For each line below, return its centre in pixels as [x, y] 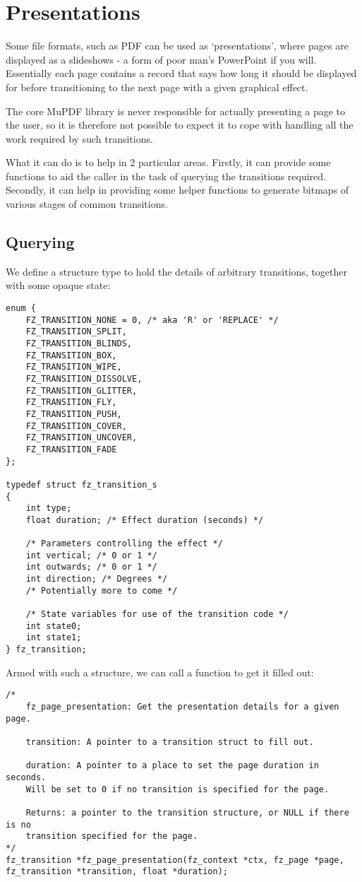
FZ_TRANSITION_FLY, [71, 402]
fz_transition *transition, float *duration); [117, 872]
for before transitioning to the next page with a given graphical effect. [157, 87]
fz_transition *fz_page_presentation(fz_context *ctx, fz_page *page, [175, 860]
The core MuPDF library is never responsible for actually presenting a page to [176, 111]
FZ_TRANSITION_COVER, [76, 426]
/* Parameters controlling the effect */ [124, 544]
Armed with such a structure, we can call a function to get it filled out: [160, 672]
